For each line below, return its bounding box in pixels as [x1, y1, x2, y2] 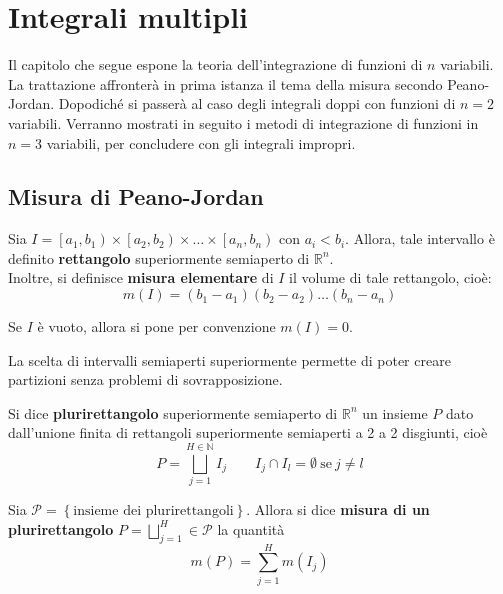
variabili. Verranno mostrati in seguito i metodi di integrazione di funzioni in [8, 112, 479, 133]
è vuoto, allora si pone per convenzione [37, 316, 276, 337]
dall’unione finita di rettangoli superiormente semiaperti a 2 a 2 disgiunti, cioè [8, 422, 488, 443]
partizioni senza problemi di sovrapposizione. [8, 369, 283, 390]
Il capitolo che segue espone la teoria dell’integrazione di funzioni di [8, 54, 423, 75]
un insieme [362, 402, 428, 423]
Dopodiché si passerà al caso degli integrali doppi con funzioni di [58, 93, 456, 114]
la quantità [217, 518, 285, 539]
